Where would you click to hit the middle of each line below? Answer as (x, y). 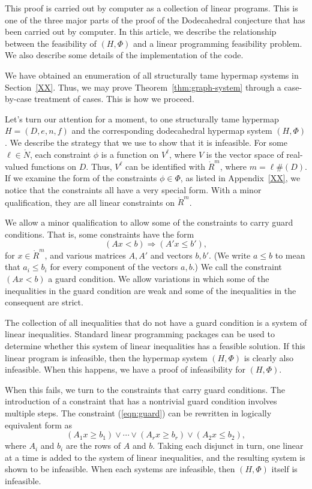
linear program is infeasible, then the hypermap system (106, 357)
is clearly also (268, 357)
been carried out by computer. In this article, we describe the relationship (141, 31)
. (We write (230, 255)
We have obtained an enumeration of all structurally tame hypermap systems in (152, 75)
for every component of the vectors (114, 267)
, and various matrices (85, 255)
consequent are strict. (44, 302)
